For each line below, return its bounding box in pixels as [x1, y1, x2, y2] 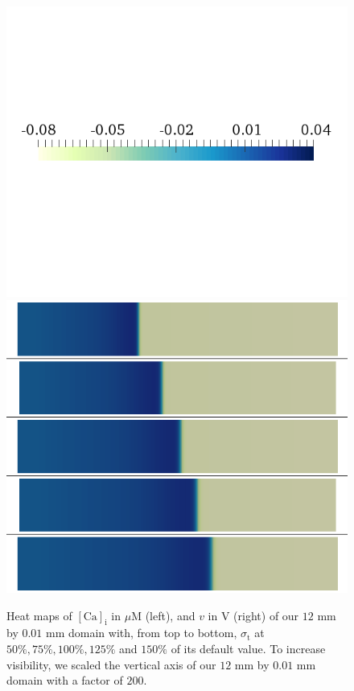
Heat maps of [6, 607, 72, 623]
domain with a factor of [6, 672, 123, 689]
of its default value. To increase [171, 640, 326, 657]
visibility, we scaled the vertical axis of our [6, 656, 216, 672]
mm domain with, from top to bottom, [46, 624, 237, 641]
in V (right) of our [208, 607, 299, 623]
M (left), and [131, 607, 196, 623]
